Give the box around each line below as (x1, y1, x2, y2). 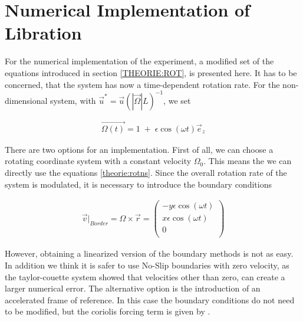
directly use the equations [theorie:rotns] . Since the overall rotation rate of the (5, 166, 287, 179)
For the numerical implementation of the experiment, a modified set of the (5, 55, 274, 67)
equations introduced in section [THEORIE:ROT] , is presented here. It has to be (5, 66, 297, 78)
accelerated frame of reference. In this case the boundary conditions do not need (5, 293, 295, 306)
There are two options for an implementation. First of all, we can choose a (5, 143, 274, 155)
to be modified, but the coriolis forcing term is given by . (5, 305, 210, 317)
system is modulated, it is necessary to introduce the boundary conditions (5, 178, 272, 190)
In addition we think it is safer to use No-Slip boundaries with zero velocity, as (5, 259, 289, 271)
